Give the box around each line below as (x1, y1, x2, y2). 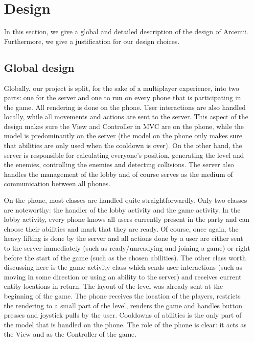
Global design (4, 60, 74, 75)
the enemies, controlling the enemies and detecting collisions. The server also (4, 159, 234, 170)
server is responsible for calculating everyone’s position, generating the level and (4, 150, 244, 160)
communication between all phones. (4, 178, 111, 189)
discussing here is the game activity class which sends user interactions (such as (4, 262, 243, 272)
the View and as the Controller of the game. (4, 329, 137, 339)
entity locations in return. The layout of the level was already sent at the (4, 281, 223, 291)
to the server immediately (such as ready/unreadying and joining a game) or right (4, 243, 250, 253)
